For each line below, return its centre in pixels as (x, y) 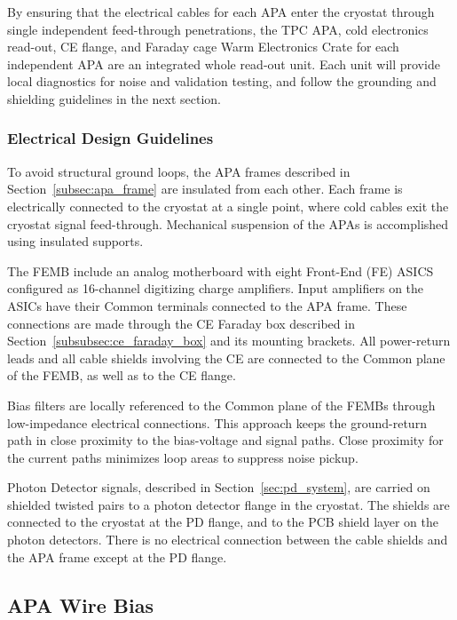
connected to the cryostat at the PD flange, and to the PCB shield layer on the (223, 522)
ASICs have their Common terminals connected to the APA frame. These (207, 305)
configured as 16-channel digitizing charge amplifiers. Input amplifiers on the (216, 288)
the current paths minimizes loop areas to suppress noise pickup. (183, 457)
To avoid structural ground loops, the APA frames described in (179, 171)
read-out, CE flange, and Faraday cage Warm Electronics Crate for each (203, 47)
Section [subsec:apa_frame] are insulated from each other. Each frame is (205, 189)
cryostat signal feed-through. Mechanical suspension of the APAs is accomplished (228, 223)
